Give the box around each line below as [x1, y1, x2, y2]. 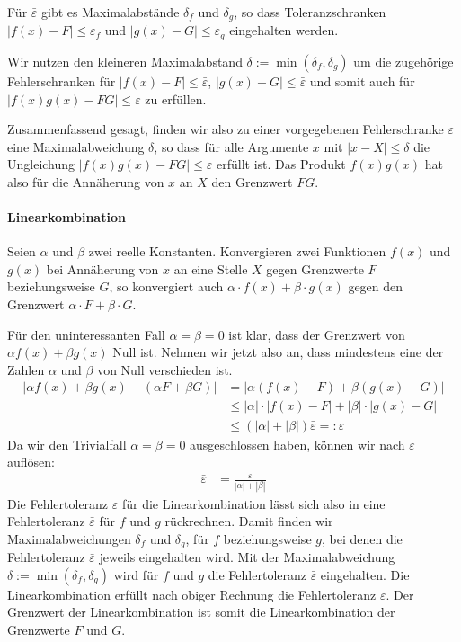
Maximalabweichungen [7, 529, 131, 548]
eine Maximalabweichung [7, 137, 145, 156]
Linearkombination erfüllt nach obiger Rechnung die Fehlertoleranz [7, 584, 377, 603]
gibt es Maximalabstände [40, 3, 180, 21]
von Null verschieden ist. [97, 360, 233, 379]
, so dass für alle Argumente [154, 137, 309, 156]
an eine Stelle [173, 259, 248, 278]
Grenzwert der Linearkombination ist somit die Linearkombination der [7, 602, 395, 621]
